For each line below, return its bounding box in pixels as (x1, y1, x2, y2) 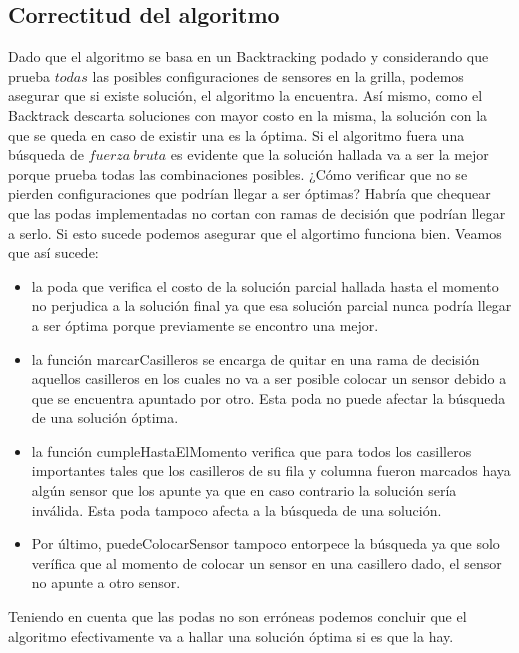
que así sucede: (8, 242, 99, 263)
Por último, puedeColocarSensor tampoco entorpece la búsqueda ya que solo (31, 533, 500, 554)
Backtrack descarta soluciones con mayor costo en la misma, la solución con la (8, 104, 488, 125)
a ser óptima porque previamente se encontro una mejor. (31, 314, 379, 335)
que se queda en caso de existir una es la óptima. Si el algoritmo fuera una (8, 124, 465, 145)
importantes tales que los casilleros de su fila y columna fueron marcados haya (31, 460, 511, 481)
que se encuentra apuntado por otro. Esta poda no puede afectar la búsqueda (31, 387, 506, 408)
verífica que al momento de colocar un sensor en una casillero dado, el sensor (31, 552, 502, 573)
